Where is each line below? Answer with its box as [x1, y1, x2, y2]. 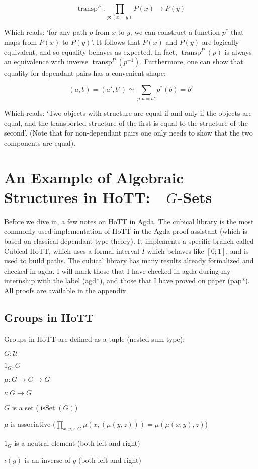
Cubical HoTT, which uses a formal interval [4, 245, 139, 256]
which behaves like [147, 245, 204, 256]
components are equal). [4, 137, 76, 148]
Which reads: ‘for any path [4, 27, 87, 37]
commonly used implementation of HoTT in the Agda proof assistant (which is [4, 226, 247, 236]
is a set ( [12, 401, 39, 412]
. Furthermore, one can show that [140, 56, 243, 67]
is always [224, 46, 252, 57]
